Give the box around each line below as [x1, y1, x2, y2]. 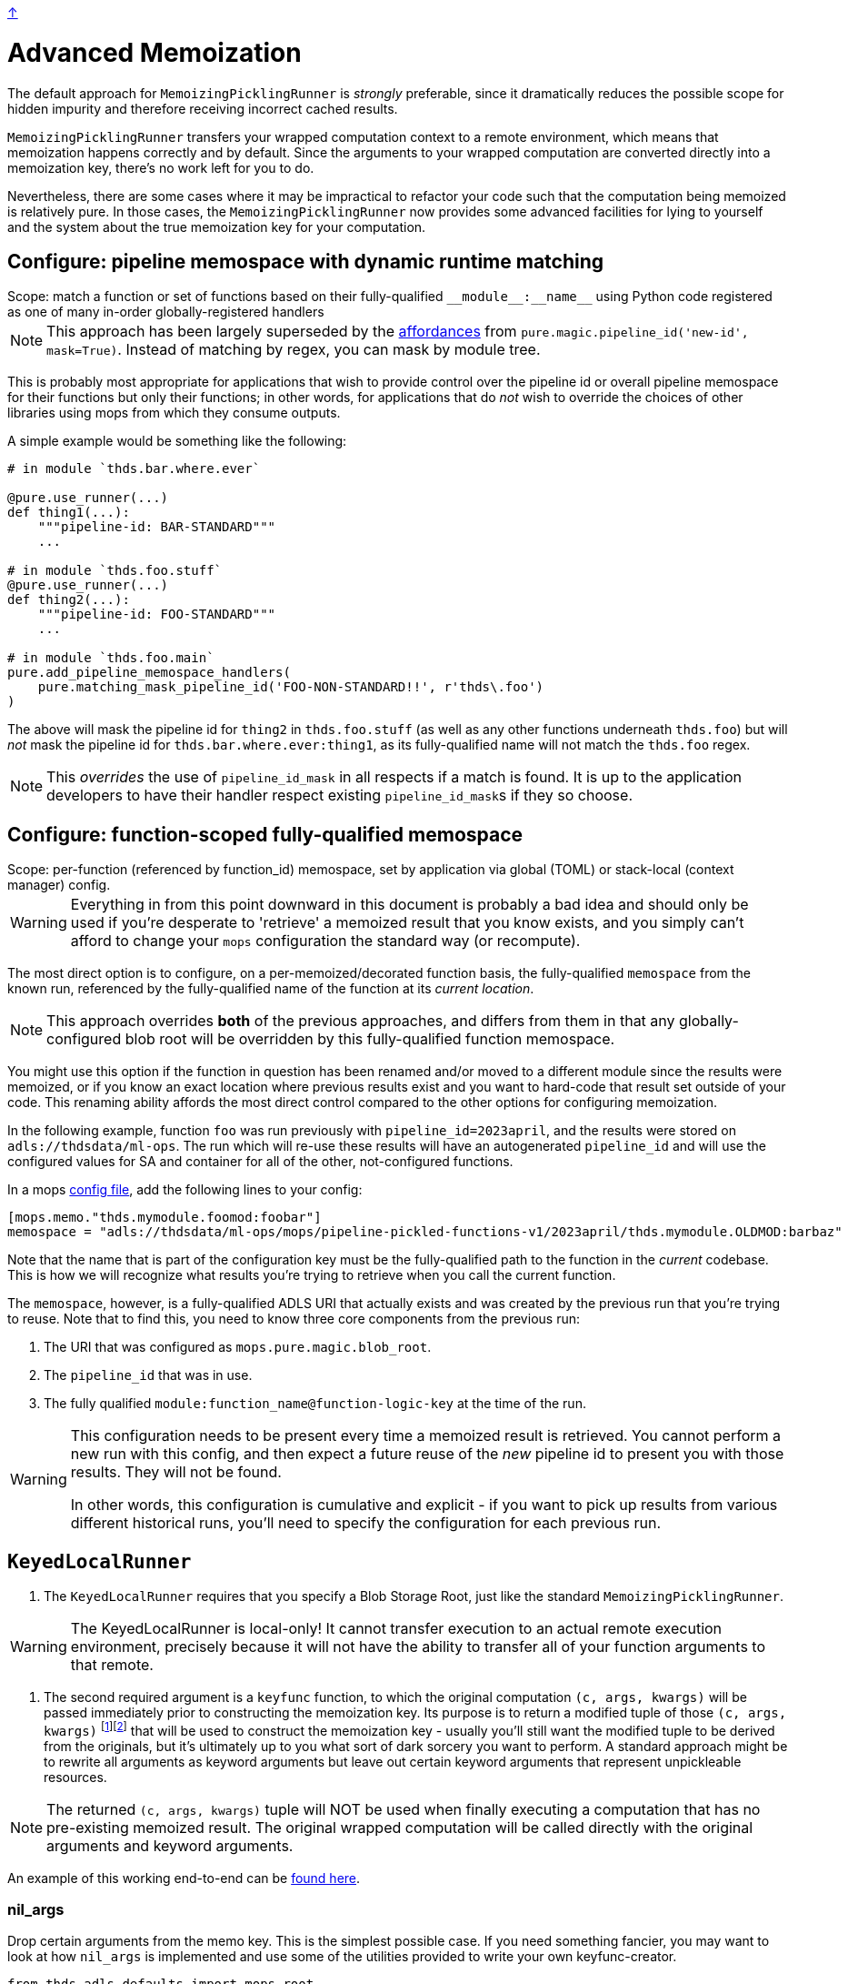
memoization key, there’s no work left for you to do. [7, 159, 314, 176]
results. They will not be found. [70, 1463, 282, 1482]
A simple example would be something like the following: [7, 433, 347, 449]
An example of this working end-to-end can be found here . [7, 1869, 361, 1886]
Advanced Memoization [7, 36, 302, 68]
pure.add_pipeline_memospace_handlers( [7, 665, 291, 680]
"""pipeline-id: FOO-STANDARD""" [37, 607, 276, 622]
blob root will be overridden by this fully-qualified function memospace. [125, 1030, 615, 1049]
